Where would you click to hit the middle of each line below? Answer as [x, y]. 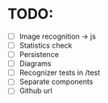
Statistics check [46, 45]
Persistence [39, 55]
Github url [36, 91]
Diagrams [35, 64]
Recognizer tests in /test [60, 72]
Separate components [56, 82]
